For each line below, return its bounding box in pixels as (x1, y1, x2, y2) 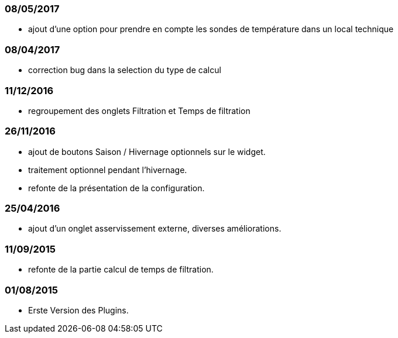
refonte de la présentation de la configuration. (28, 182, 205, 193)
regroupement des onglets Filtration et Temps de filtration (28, 105, 251, 116)
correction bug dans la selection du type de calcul (28, 65, 221, 75)
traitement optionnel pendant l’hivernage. (28, 164, 187, 175)
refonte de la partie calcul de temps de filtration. (28, 264, 214, 275)
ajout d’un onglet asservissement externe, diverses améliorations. (28, 223, 282, 234)
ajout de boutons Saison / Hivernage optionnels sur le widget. (28, 146, 266, 157)
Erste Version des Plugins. (28, 305, 129, 315)
